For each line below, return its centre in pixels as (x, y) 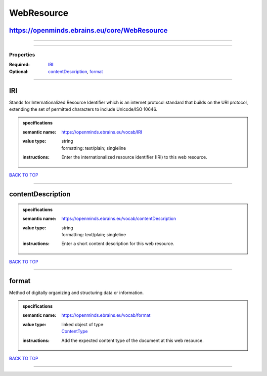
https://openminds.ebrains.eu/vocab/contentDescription (119, 219)
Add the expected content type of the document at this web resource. (133, 340)
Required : (19, 65)
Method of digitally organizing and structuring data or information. (76, 292)
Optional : (19, 71)
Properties (22, 54)
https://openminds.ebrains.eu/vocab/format (106, 315)
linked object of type (83, 324)
